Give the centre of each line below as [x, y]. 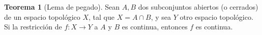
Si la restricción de [33, 27]
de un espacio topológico [42, 16]
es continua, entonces [155, 27]
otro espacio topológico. [216, 16]
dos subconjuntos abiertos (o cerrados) [198, 7]
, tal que [102, 16]
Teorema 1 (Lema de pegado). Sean [62, 7]
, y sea [161, 16]
